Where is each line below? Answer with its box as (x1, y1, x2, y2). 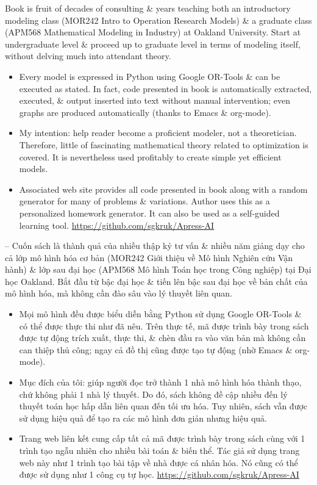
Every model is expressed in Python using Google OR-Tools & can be (19, 70, 280, 82)
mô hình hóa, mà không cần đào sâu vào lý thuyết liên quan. (5, 287, 233, 300)
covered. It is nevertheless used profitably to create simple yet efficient (19, 150, 282, 163)
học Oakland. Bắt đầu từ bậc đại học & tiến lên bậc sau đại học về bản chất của (5, 275, 308, 287)
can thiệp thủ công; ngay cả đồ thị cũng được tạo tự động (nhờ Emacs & (19, 343, 293, 356)
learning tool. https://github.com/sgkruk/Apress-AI (19, 218, 215, 231)
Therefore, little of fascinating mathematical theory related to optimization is (19, 138, 308, 151)
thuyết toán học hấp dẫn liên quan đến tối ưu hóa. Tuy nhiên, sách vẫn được (19, 400, 308, 412)
